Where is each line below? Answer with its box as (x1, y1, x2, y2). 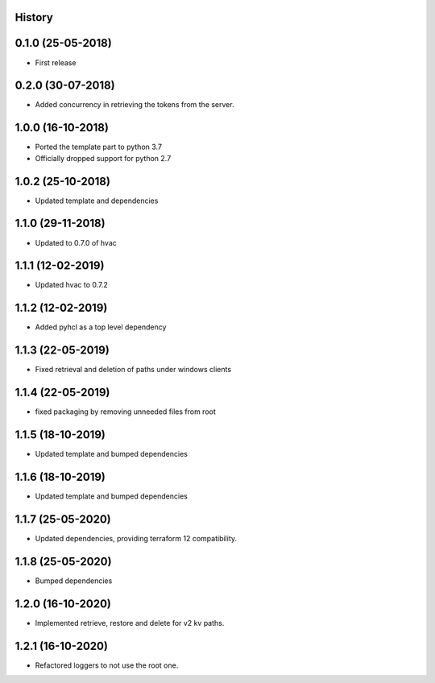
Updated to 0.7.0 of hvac (35, 238, 117, 247)
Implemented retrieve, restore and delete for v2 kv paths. (35, 618, 225, 627)
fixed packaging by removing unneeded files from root (35, 407, 217, 416)
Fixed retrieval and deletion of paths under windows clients (35, 365, 232, 375)
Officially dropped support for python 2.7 (35, 153, 172, 163)
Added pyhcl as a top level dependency (35, 322, 167, 332)
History (14, 10, 54, 24)
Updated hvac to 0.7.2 (35, 280, 109, 290)
